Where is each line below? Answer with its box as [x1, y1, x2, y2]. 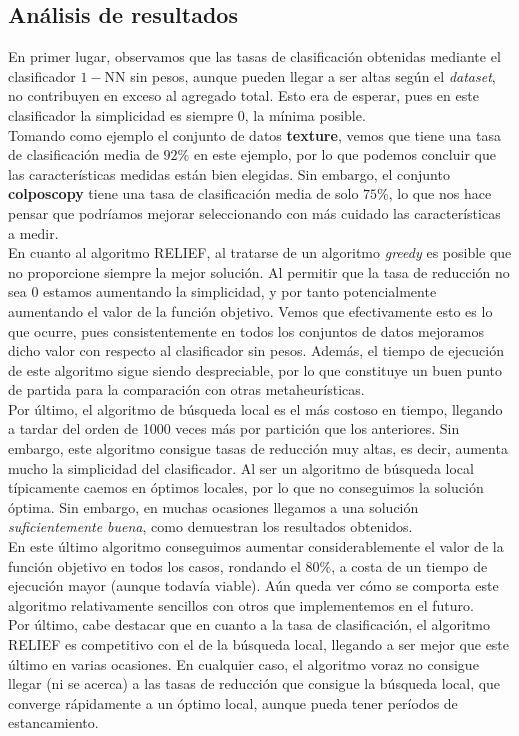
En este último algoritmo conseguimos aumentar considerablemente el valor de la [8, 536, 504, 557]
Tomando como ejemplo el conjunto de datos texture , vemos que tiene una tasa [8, 124, 501, 145]
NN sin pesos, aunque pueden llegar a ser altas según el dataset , [104, 65, 496, 86]
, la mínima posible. [244, 104, 366, 125]
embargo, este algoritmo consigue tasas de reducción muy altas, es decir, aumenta [8, 438, 508, 459]
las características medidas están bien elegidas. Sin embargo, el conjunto [8, 163, 450, 184]
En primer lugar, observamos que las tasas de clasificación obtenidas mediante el [8, 46, 501, 67]
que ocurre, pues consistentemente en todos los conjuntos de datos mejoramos [8, 320, 484, 341]
